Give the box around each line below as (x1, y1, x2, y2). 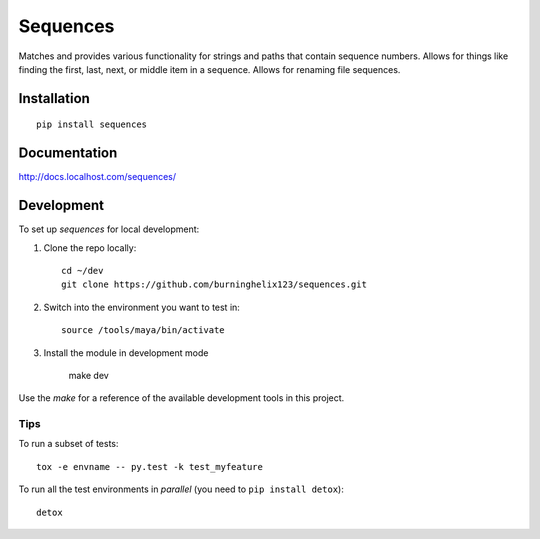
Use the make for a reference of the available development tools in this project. (18, 392, 345, 404)
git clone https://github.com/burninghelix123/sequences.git (61, 279, 367, 290)
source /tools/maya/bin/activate (61, 325, 225, 336)
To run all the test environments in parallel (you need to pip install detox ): (18, 483, 344, 495)
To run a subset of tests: (18, 438, 119, 450)
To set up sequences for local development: (18, 223, 200, 235)
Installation (18, 90, 90, 107)
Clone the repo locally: (43, 241, 137, 254)
